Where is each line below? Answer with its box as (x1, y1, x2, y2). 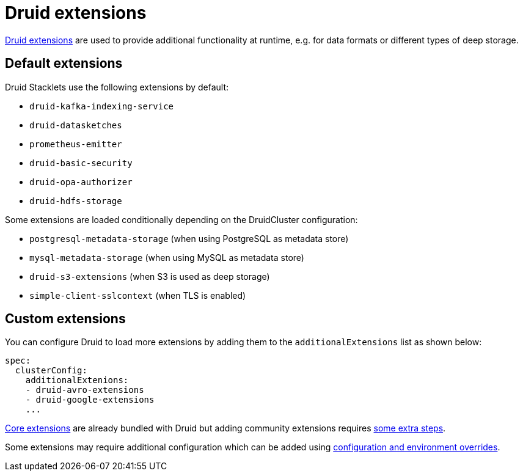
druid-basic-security (29, 158, 133, 168)
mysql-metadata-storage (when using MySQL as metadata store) (29, 252, 304, 263)
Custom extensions (5, 311, 126, 327)
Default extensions (5, 56, 123, 71)
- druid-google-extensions (25, 395, 155, 405)
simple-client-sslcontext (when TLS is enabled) (29, 290, 246, 301)
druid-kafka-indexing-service (29, 101, 174, 111)
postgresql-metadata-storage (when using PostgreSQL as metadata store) (29, 233, 349, 244)
